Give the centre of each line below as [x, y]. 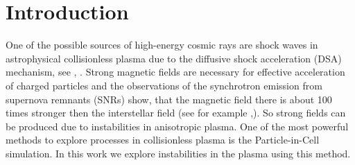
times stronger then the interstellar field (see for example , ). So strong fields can [176, 113]
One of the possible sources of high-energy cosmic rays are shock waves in [162, 45]
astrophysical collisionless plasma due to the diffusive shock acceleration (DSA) [174, 58]
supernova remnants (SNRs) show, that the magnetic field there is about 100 [169, 99]
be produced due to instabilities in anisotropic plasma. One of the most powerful [177, 126]
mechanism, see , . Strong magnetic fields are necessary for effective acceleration [175, 72]
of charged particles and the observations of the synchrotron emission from [164, 85]
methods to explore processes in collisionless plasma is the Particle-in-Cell [163, 140]
